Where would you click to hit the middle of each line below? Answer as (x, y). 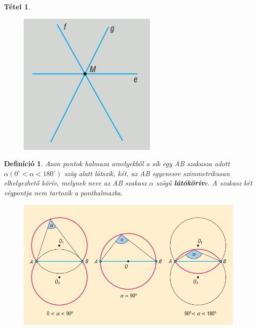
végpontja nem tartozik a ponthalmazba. (63, 192)
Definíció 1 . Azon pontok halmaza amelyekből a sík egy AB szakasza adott (117, 164)
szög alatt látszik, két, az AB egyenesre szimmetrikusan (147, 173)
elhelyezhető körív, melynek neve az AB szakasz (75, 183)
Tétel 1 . (17, 6)
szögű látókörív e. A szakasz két (204, 183)
